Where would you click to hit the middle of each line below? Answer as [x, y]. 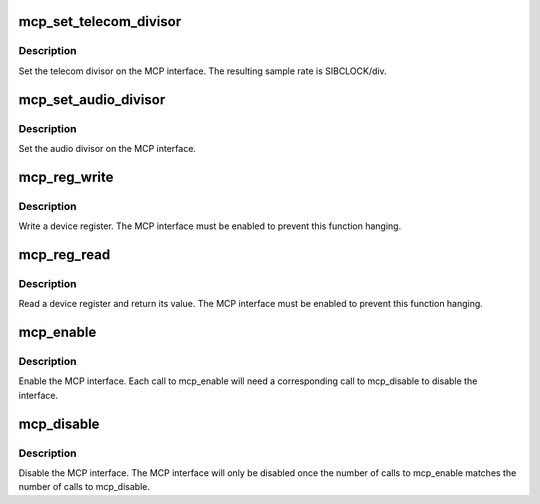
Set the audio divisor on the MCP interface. [107, 148]
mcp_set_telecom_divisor [100, 21]
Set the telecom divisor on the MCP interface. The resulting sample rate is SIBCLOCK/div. [202, 71]
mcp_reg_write [66, 176]
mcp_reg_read [64, 254]
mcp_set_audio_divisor [92, 99]
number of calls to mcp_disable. [84, 487]
